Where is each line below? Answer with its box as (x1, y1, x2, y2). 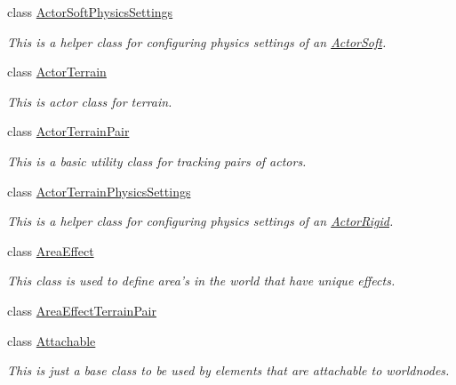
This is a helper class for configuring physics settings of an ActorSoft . (7, 32, 387, 51)
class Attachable (7, 331, 96, 349)
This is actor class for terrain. (7, 92, 172, 110)
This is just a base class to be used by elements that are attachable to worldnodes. (7, 361, 450, 380)
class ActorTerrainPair (7, 122, 130, 140)
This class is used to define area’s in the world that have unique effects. (7, 271, 396, 290)
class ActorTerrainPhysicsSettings (7, 181, 191, 200)
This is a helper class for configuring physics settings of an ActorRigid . (7, 212, 394, 230)
